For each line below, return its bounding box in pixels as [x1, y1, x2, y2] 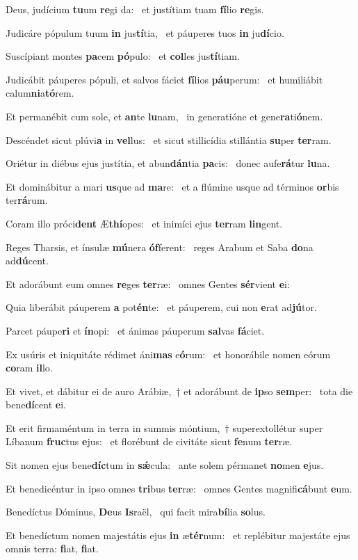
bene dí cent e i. [6, 397, 66, 412]
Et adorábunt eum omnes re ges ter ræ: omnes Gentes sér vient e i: [6, 276, 290, 291]
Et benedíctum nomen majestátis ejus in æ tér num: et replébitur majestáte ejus [6, 527, 350, 542]
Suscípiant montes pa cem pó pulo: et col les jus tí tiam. [6, 49, 240, 63]
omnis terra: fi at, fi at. [6, 541, 99, 556]
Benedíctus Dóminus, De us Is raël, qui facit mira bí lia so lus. [6, 504, 266, 519]
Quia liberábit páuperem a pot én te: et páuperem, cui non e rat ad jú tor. [6, 300, 317, 314]
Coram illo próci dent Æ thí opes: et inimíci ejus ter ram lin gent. [6, 216, 283, 230]
